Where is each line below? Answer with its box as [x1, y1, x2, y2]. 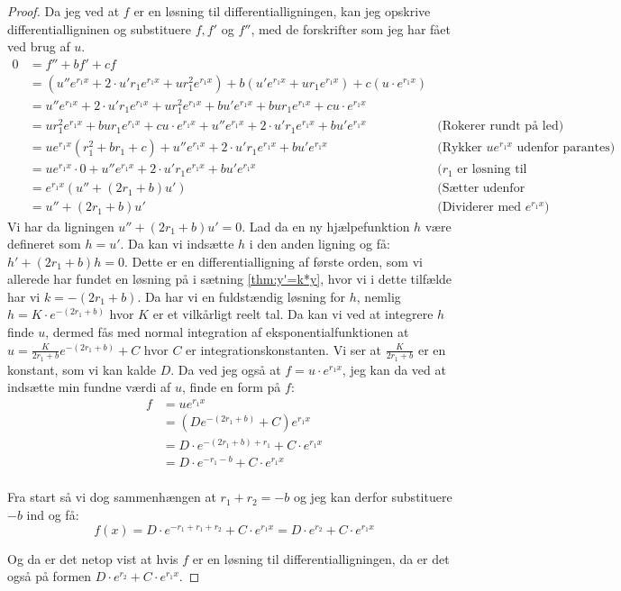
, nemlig [356, 286, 401, 305]
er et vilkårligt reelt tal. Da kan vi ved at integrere [152, 305, 434, 323]
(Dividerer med [437, 201, 522, 214]
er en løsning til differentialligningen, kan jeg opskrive [133, 2, 431, 20]
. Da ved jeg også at [170, 359, 281, 378]
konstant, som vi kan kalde [7, 359, 157, 378]
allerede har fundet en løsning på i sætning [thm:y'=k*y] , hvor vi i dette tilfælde [7, 269, 452, 288]
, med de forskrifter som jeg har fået [251, 19, 451, 38]
